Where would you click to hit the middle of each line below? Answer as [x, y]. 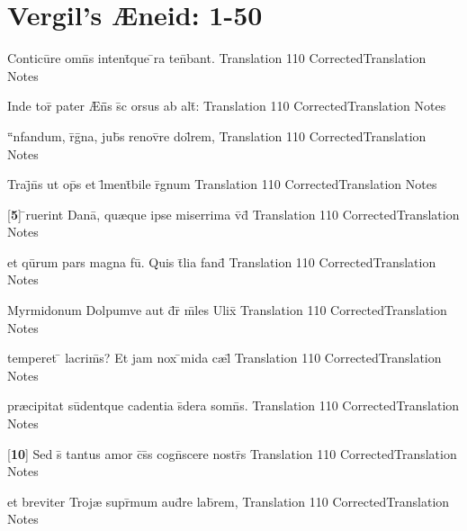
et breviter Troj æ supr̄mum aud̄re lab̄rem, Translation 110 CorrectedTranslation [229, 501]
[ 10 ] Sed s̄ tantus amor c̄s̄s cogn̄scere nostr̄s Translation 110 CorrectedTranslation [232, 453]
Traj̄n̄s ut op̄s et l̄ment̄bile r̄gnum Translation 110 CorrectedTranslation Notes [222, 184]
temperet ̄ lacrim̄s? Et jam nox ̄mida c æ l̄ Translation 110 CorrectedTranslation [225, 358]
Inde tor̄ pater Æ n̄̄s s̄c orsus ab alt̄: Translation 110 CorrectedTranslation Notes [227, 106]
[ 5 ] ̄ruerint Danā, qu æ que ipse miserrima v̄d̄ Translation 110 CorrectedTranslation [233, 214]
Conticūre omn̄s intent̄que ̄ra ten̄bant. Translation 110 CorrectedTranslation [217, 58]
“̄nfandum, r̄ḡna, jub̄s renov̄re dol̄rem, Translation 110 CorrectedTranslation [217, 135]
